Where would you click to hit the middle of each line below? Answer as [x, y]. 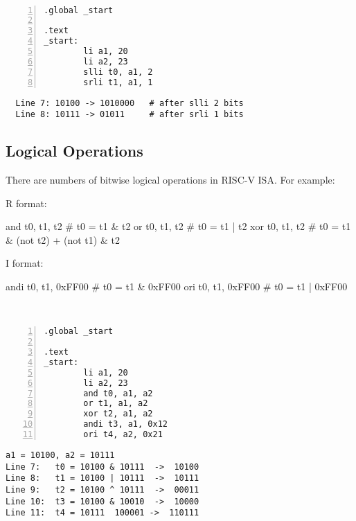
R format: [26, 203]
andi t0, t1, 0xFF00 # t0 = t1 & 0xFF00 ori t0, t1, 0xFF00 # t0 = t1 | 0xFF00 [177, 286]
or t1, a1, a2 [116, 404]
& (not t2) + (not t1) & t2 [63, 239]
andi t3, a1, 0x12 [125, 424]
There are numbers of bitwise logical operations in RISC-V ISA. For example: [170, 180]
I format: [25, 263]
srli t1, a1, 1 [118, 82]
